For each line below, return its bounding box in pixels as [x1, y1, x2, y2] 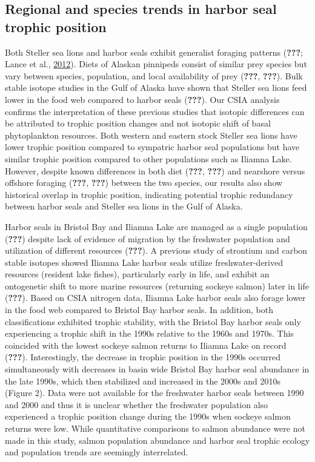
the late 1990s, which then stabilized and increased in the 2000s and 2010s [5, 374, 281, 387]
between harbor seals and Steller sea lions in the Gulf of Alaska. [5, 200, 243, 213]
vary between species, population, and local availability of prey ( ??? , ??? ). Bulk [5, 69, 303, 82]
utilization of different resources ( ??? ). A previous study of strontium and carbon [5, 244, 308, 257]
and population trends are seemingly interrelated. [5, 446, 188, 458]
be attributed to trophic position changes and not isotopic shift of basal [5, 117, 271, 130]
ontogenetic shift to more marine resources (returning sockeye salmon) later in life [5, 279, 309, 292]
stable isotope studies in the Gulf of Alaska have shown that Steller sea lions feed [5, 81, 307, 94]
